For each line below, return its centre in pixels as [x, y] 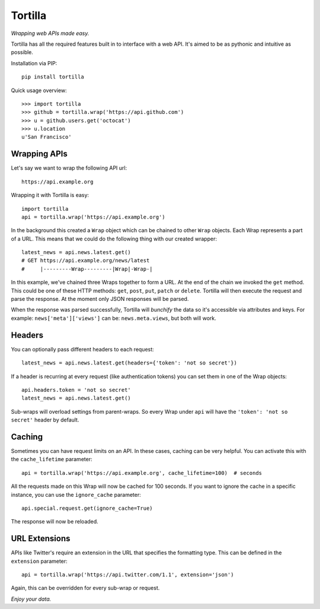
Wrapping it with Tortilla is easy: [50, 195]
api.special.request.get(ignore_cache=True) [87, 508]
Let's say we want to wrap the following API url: [69, 168]
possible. [22, 52]
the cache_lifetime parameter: [52, 459]
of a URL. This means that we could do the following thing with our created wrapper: [114, 239]
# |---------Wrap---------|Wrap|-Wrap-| [87, 269]
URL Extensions [41, 539]
